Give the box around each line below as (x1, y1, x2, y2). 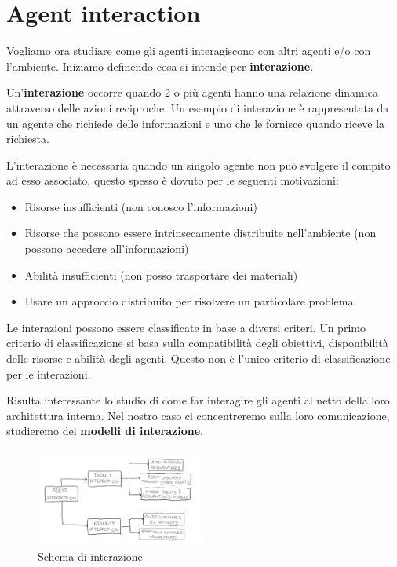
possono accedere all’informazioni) (24, 240, 189, 257)
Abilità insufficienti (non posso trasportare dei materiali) (24, 266, 298, 283)
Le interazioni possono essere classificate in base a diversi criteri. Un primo (6, 319, 366, 335)
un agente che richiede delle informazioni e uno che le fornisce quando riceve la (6, 115, 385, 131)
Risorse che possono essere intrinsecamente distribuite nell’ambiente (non (24, 225, 377, 241)
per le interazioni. (6, 365, 91, 382)
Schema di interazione (38, 548, 143, 565)
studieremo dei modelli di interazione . (6, 423, 203, 439)
